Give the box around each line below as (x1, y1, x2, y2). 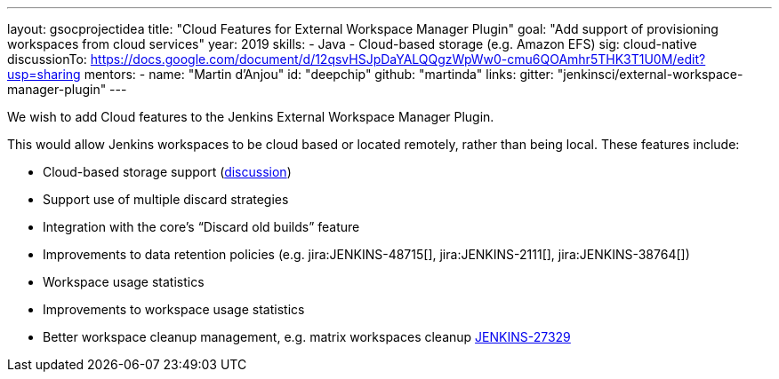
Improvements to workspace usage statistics (43, 302, 305, 317)
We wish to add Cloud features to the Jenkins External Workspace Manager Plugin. (7, 109, 494, 124)
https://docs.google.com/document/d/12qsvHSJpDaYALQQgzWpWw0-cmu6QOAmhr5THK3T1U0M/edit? (90, 51, 706, 67)
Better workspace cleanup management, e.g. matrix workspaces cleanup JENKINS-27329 (43, 329, 571, 344)
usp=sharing (7, 67, 81, 82)
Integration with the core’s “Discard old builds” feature (43, 219, 360, 234)
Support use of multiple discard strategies (43, 192, 289, 207)
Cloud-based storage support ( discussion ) (43, 164, 292, 179)
